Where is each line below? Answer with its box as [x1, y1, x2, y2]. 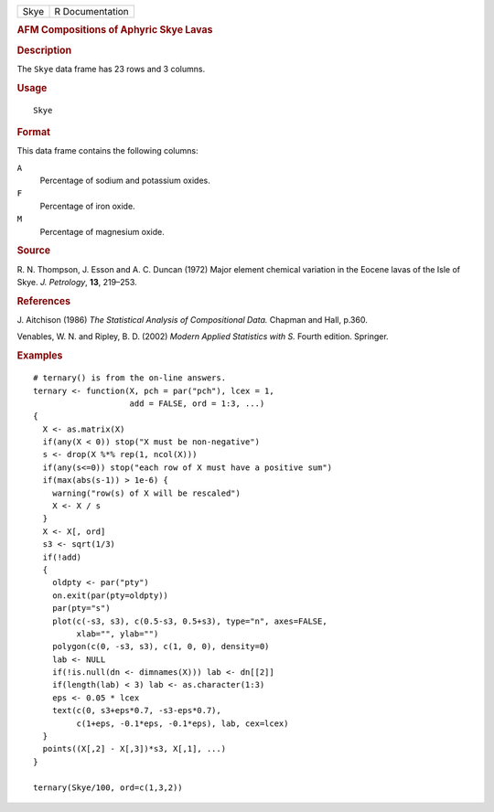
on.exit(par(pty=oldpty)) [51, 590, 169, 601]
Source [16, 244, 51, 257]
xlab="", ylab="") [76, 628, 159, 639]
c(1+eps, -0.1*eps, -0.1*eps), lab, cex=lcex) [76, 718, 289, 729]
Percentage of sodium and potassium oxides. [39, 175, 210, 187]
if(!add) [42, 551, 82, 562]
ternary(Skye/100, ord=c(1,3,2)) [33, 782, 183, 793]
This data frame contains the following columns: [16, 145, 199, 156]
